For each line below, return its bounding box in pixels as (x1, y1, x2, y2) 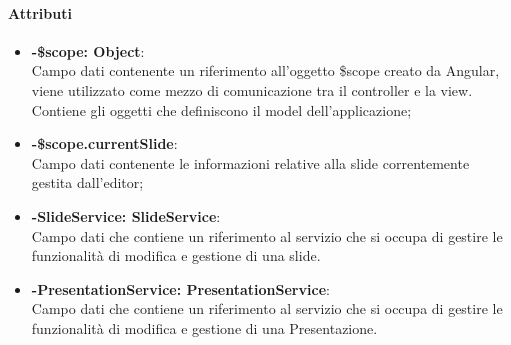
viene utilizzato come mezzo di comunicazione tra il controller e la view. (31, 79, 473, 100)
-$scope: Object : (31, 40, 145, 61)
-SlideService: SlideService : (31, 205, 221, 226)
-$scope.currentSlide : (31, 133, 178, 154)
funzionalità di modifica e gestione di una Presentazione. (31, 317, 378, 338)
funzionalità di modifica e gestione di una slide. (31, 245, 321, 266)
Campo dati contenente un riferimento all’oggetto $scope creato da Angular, (31, 60, 500, 81)
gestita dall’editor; (31, 172, 144, 193)
